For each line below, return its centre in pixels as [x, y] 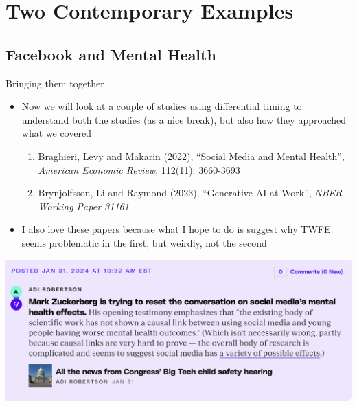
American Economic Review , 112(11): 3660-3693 [139, 169]
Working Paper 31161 [83, 206]
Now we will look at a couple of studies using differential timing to [162, 106]
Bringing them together [55, 83]
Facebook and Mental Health [111, 54]
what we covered [56, 133]
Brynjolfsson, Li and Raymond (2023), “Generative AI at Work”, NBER [190, 193]
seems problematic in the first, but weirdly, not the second [144, 242]
